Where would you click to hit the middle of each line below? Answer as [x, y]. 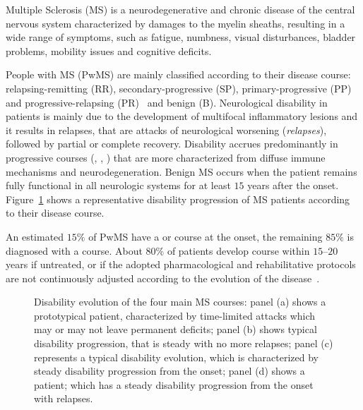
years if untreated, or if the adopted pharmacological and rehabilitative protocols [181, 264]
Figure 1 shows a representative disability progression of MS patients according [178, 199]
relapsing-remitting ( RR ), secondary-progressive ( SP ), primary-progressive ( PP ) [179, 88]
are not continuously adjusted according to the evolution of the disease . [163, 278]
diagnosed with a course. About [74, 250]
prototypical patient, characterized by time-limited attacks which [175, 315]
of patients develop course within [238, 250]
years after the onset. [293, 185]
